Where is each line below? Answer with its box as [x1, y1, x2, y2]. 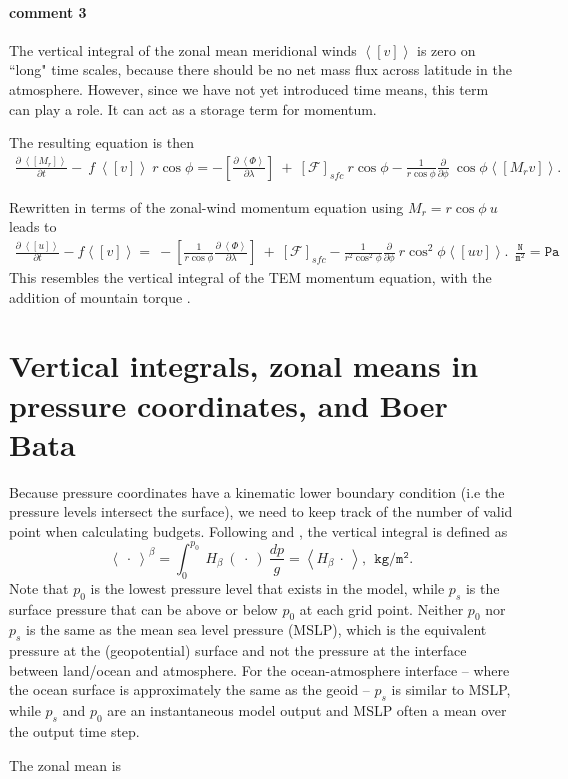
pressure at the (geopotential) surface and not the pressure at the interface [9, 640, 467, 661]
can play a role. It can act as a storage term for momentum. [9, 98, 377, 119]
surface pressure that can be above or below [9, 598, 278, 619]
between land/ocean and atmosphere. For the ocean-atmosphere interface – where [9, 659, 510, 680]
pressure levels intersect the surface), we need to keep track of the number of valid [9, 501, 513, 522]
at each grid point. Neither [299, 598, 464, 619]
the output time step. [9, 720, 140, 741]
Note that [9, 577, 69, 598]
